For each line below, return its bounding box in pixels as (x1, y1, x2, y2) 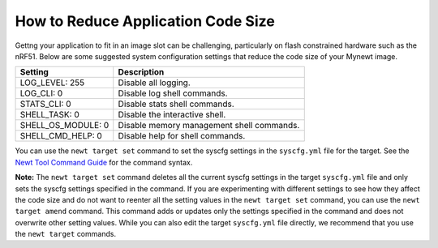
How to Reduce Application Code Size (15, 12, 275, 30)
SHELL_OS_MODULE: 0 (19, 120, 109, 131)
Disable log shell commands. (118, 88, 228, 99)
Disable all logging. (118, 77, 191, 88)
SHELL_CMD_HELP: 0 (19, 130, 103, 142)
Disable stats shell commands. (118, 98, 234, 109)
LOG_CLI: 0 (19, 88, 63, 99)
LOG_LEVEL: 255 (19, 77, 85, 88)
